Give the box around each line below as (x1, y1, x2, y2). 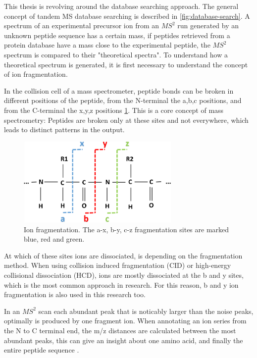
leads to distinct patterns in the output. (4, 124, 125, 135)
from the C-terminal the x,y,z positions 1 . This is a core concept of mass (4, 104, 224, 115)
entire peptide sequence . (4, 345, 79, 355)
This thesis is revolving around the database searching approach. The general (4, 1, 239, 11)
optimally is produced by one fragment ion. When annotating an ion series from (4, 315, 247, 326)
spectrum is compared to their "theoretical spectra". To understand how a (4, 49, 228, 59)
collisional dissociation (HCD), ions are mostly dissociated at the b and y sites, (4, 270, 244, 280)
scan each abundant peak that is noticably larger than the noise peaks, (38, 306, 254, 316)
